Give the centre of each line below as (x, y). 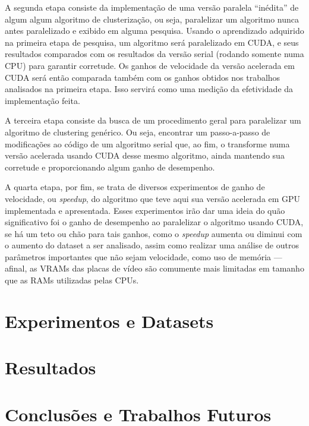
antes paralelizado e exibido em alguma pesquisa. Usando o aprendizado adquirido (154, 31)
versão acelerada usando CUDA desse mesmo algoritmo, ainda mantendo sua (145, 155)
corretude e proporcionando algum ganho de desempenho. (110, 167)
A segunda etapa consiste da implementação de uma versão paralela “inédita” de (152, 7)
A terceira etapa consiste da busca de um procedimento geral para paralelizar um (153, 120)
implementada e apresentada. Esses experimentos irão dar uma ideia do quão (145, 210)
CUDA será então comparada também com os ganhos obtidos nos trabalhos (143, 77)
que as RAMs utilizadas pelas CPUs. (72, 280)
